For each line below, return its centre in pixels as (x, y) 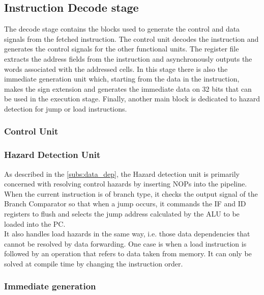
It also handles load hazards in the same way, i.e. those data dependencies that (127, 234)
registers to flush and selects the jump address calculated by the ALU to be (122, 213)
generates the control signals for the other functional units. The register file (122, 49)
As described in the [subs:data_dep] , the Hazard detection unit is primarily (122, 173)
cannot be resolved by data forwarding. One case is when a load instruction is (125, 243)
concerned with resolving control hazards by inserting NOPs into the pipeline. (126, 184)
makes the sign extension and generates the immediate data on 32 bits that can (128, 88)
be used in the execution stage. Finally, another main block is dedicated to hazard (132, 99)
